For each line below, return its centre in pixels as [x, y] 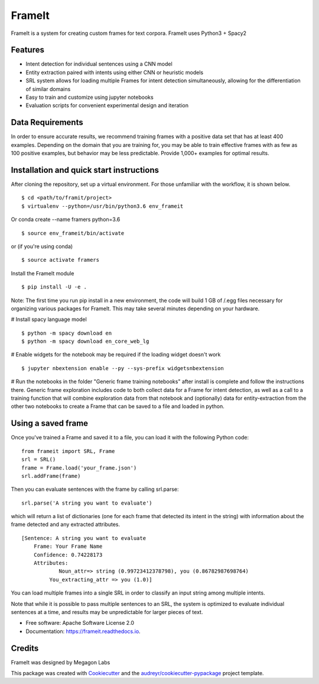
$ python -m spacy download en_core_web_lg [85, 341]
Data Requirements [47, 122]
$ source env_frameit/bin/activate [73, 233]
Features [27, 50]
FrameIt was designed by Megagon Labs [61, 662]
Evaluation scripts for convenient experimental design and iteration [107, 105]
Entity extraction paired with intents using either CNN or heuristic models [115, 72]
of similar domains [48, 89]
